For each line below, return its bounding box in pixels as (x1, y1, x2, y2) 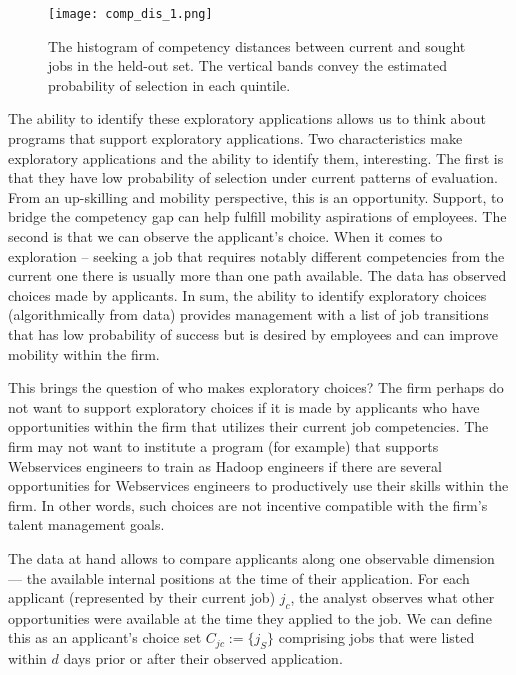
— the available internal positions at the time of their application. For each (8, 567, 470, 588)
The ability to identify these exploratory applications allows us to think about (8, 108, 486, 129)
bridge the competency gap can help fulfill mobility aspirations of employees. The (8, 206, 507, 227)
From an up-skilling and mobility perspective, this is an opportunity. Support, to (8, 186, 504, 207)
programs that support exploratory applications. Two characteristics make (8, 128, 463, 149)
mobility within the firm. (8, 343, 160, 364)
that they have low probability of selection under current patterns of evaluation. (8, 167, 498, 188)
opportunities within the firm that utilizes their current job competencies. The (8, 416, 489, 437)
